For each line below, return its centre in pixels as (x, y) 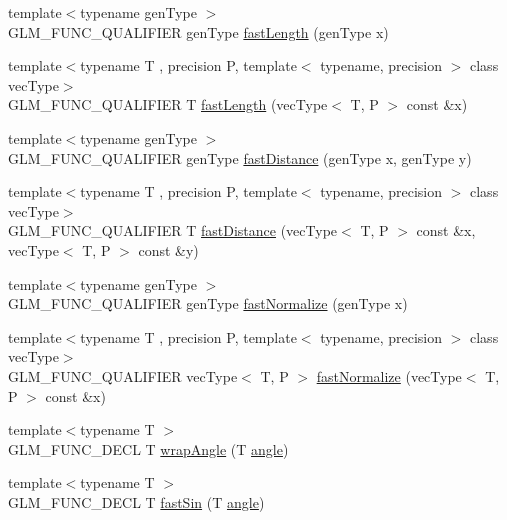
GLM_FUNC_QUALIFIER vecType (123, 375)
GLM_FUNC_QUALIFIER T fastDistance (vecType (173, 230)
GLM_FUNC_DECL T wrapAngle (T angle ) (148, 448)
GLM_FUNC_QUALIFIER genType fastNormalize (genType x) (208, 303)
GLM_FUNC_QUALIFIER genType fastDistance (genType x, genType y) (240, 157)
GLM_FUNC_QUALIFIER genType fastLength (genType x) (198, 31)
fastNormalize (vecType (389, 375)
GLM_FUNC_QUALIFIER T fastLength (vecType (168, 104)
